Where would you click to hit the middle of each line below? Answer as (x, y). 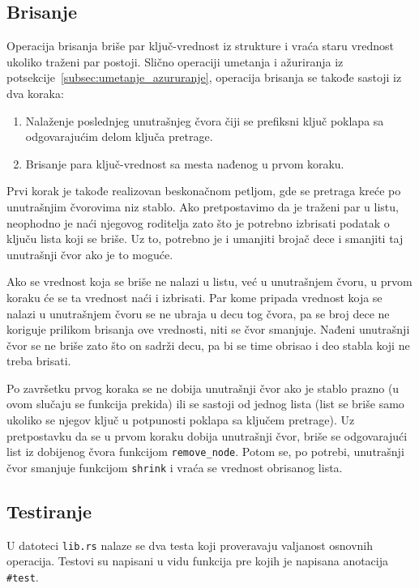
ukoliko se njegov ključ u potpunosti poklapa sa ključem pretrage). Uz (181, 420)
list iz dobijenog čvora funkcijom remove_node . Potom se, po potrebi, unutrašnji (205, 452)
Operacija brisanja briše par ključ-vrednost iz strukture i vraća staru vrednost (201, 46)
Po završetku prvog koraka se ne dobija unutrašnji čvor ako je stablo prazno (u (203, 388)
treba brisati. (39, 361)
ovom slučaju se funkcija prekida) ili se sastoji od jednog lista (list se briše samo (205, 404)
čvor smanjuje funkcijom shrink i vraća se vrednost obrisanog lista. (175, 467)
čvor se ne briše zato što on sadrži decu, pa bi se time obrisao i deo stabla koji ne (208, 345)
